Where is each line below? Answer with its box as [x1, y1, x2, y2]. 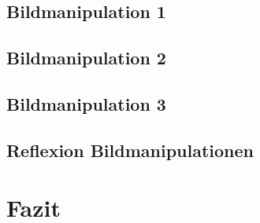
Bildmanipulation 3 [6, 91, 166, 115]
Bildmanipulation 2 [6, 46, 166, 70]
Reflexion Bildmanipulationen [6, 137, 254, 162]
